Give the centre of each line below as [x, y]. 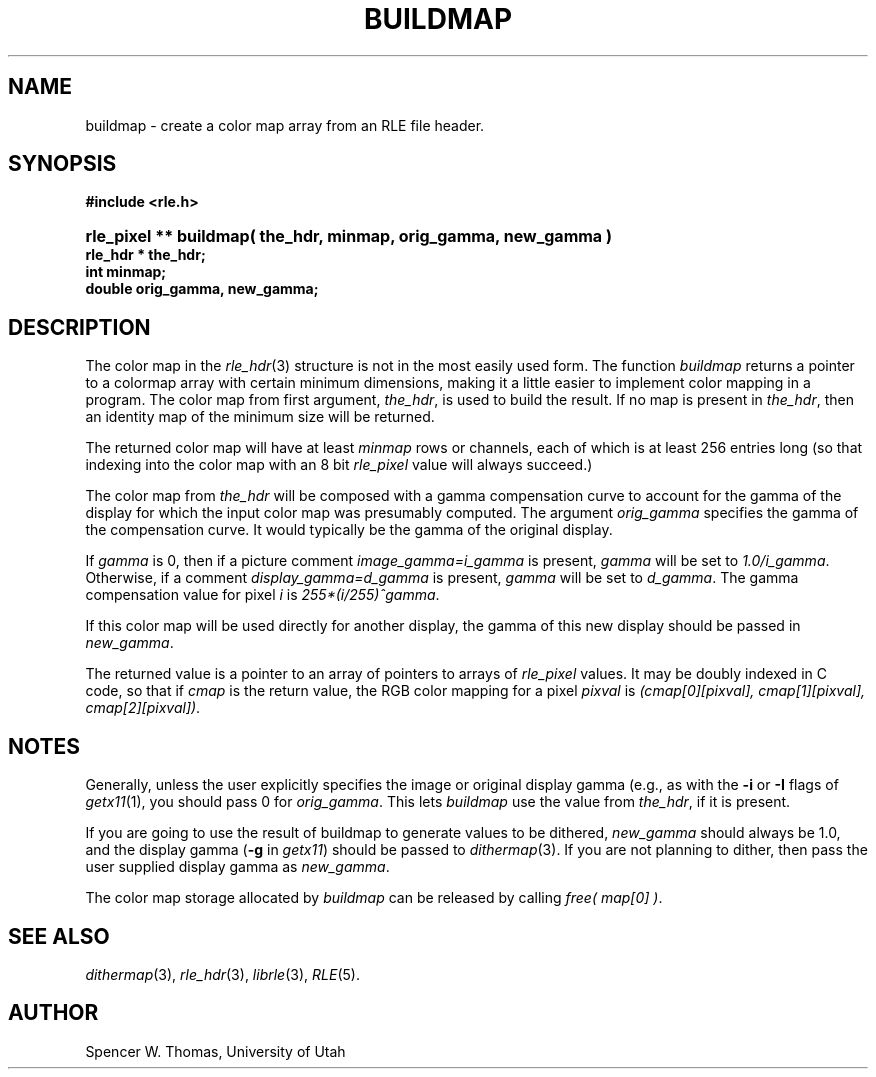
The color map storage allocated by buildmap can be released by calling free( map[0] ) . [374, 898]
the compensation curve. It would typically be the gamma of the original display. [349, 530]
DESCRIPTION [79, 327]
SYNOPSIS [62, 164]
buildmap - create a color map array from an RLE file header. [285, 125]
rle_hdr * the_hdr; [145, 255]
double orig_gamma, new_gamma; [202, 289]
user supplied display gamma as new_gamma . [237, 867]
